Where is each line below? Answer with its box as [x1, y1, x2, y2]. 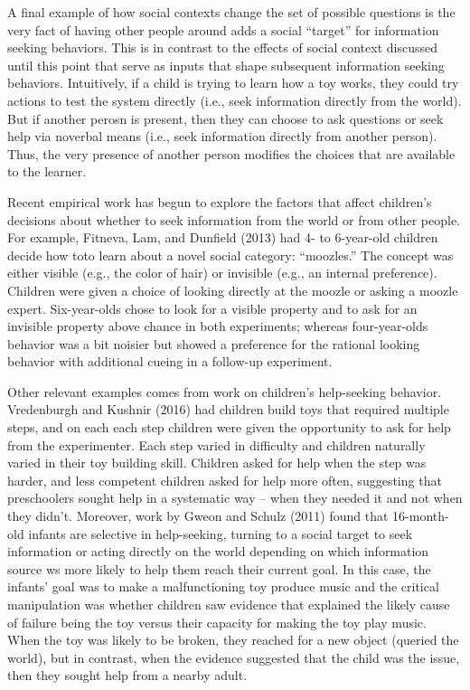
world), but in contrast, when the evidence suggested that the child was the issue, [7, 647, 460, 666]
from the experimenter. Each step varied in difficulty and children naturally [7, 435, 426, 454]
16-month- [392, 506, 449, 525]
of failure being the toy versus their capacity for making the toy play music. [7, 612, 427, 631]
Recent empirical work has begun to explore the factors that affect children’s [7, 192, 432, 211]
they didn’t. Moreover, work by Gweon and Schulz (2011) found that [7, 506, 389, 525]
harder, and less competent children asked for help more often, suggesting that [7, 470, 442, 489]
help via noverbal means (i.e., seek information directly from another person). [7, 127, 437, 146]
